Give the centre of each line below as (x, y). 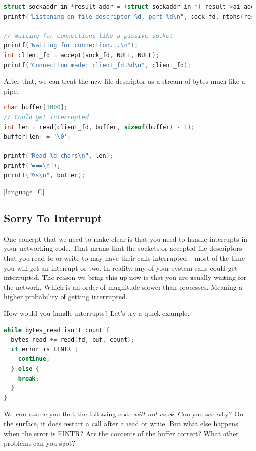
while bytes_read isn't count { (57, 330)
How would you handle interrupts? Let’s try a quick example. (97, 313)
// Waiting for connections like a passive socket (89, 36)
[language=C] (24, 191)
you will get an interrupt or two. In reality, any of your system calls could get (121, 267)
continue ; (34, 359)
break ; (29, 378)
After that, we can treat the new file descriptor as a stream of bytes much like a (125, 81)
